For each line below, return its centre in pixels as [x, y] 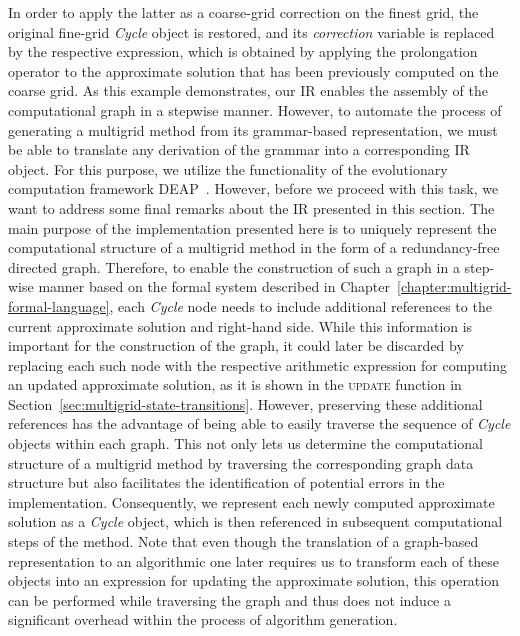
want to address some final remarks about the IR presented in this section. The [251, 207]
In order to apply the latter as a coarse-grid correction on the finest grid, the [243, 12]
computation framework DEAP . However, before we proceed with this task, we [253, 188]
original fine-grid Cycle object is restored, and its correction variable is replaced [251, 31]
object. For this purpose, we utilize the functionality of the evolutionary [228, 168]
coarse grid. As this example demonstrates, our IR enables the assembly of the [248, 90]
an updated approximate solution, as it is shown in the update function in [235, 384]
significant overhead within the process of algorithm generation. [203, 619]
